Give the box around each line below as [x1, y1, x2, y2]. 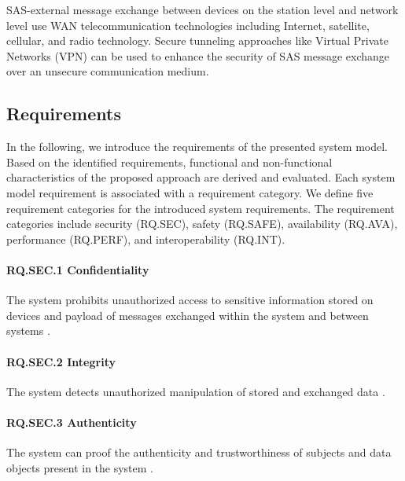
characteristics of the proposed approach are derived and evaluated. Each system [6, 169, 396, 185]
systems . [6, 322, 50, 339]
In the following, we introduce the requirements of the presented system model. [6, 138, 388, 155]
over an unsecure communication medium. [6, 63, 209, 79]
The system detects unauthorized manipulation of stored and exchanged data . [6, 383, 385, 399]
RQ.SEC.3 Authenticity [6, 413, 137, 430]
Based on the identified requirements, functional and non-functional [6, 153, 333, 170]
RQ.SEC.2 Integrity [6, 353, 116, 369]
